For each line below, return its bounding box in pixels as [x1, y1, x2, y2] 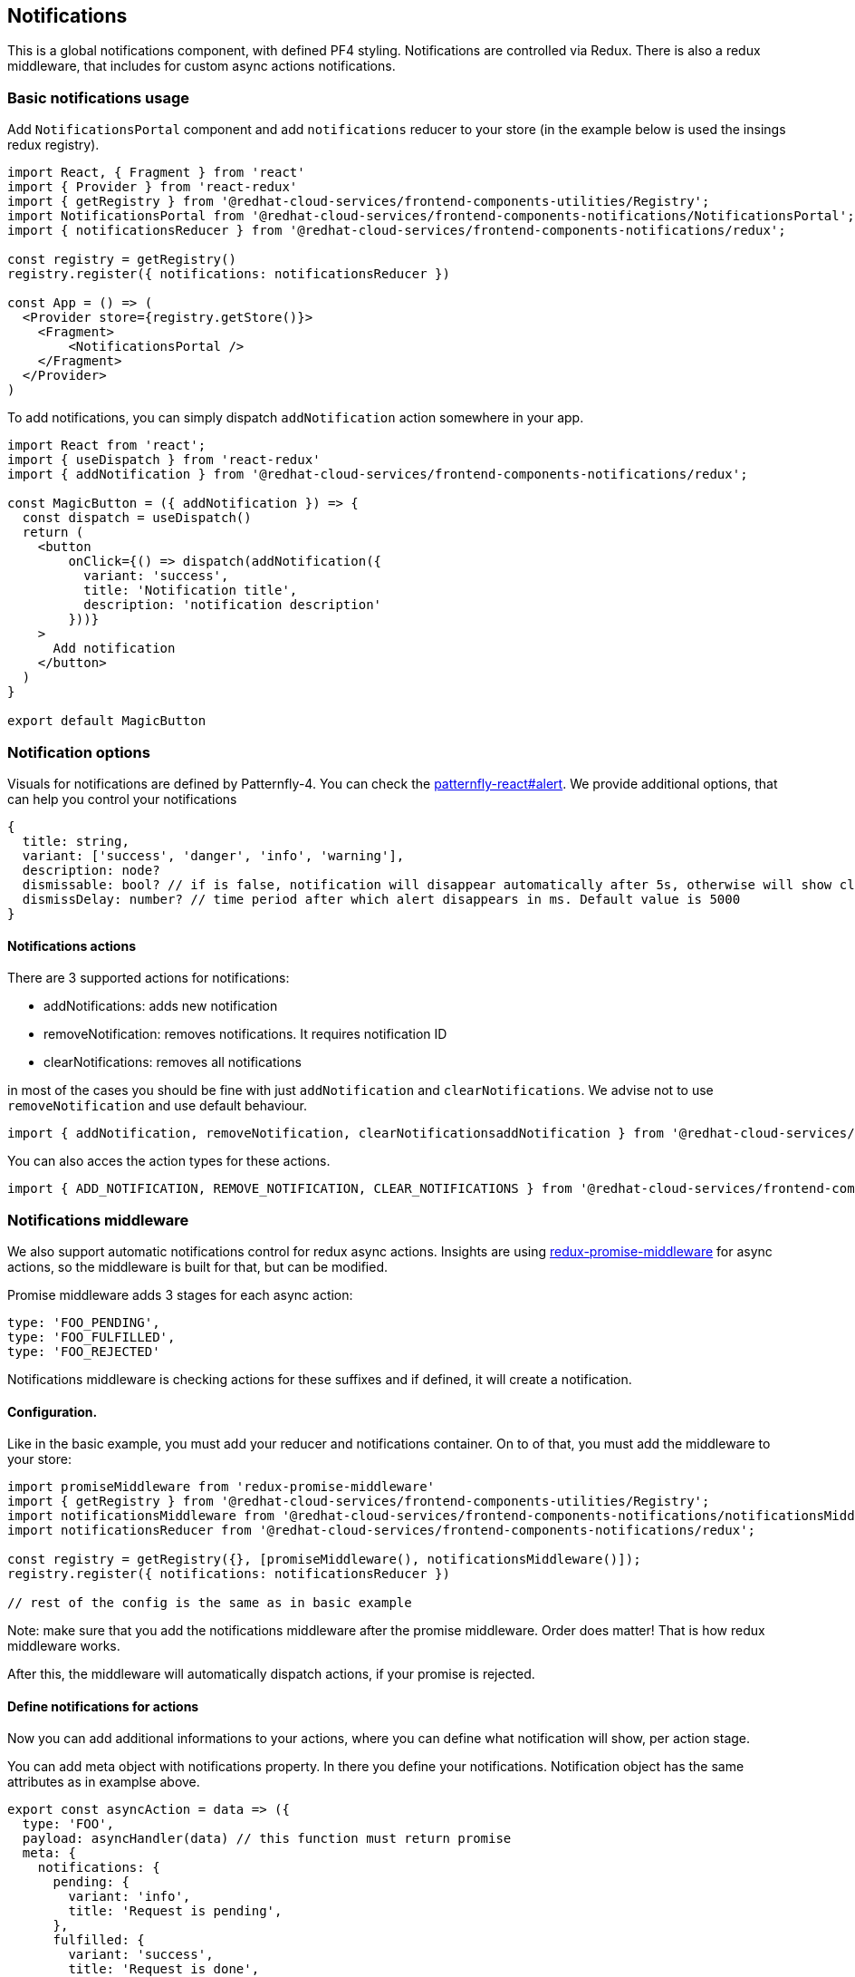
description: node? [22, 862, 160, 877]
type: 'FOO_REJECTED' [7, 1343, 160, 1359]
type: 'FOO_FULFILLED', [7, 1329, 176, 1344]
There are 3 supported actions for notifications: [7, 970, 290, 986]
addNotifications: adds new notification [43, 998, 278, 1014]
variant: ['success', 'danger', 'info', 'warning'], [22, 848, 405, 863]
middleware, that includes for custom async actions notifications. [7, 58, 396, 74]
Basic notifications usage [7, 88, 190, 107]
